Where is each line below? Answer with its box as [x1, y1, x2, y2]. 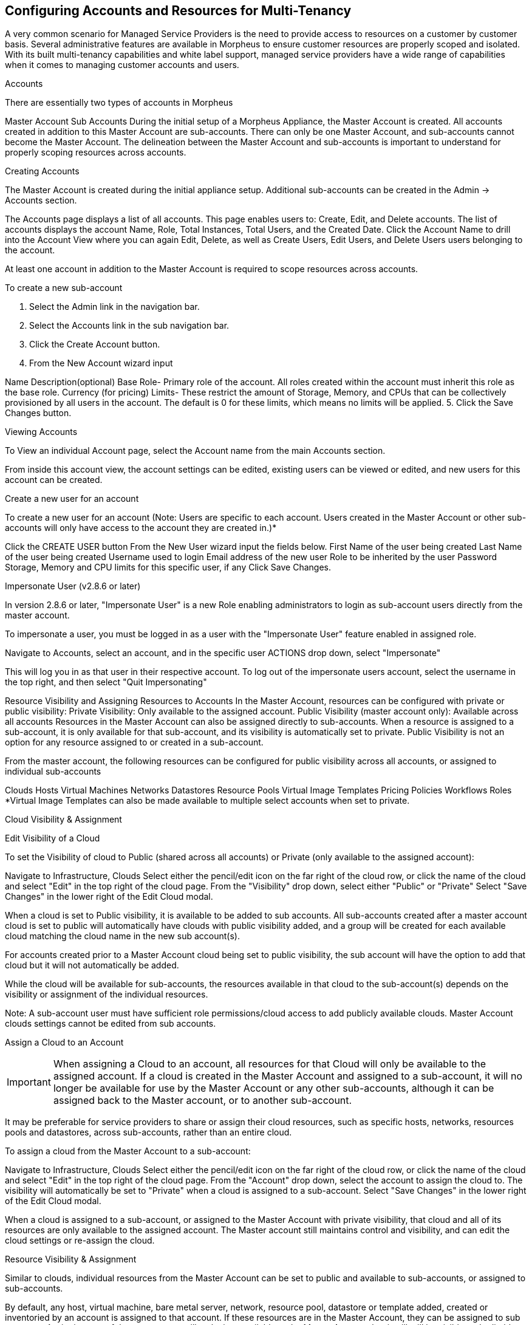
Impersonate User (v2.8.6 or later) [5, 581, 141, 592]
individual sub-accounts [5, 766, 101, 777]
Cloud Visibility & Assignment [5, 814, 122, 825]
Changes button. [5, 408, 72, 419]
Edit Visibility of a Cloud [5, 833, 100, 844]
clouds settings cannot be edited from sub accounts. [5, 1018, 216, 1029]
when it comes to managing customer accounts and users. [5, 60, 239, 70]
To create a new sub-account [5, 282, 123, 293]
